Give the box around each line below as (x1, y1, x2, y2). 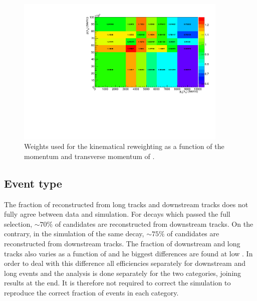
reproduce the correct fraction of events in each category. (4, 287, 179, 298)
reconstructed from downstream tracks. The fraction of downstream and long (4, 238, 240, 249)
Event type (4, 175, 62, 191)
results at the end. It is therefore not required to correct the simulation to (4, 277, 231, 288)
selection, (4, 218, 33, 229)
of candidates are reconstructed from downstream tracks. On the (55, 218, 253, 229)
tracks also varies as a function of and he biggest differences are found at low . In (4, 248, 253, 258)
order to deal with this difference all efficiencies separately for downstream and (4, 258, 245, 268)
